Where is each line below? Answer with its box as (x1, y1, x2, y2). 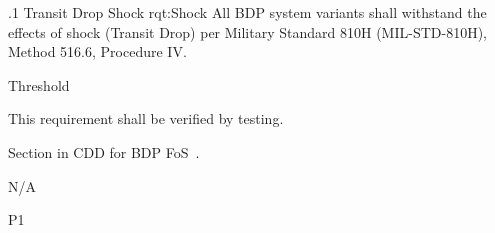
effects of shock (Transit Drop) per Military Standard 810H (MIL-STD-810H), (8, 21, 487, 42)
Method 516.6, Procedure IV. (8, 41, 187, 62)
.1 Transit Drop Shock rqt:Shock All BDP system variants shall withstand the (8, 2, 487, 22)
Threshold (8, 74, 70, 95)
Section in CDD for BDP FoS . (8, 141, 200, 162)
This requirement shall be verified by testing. (8, 108, 284, 129)
